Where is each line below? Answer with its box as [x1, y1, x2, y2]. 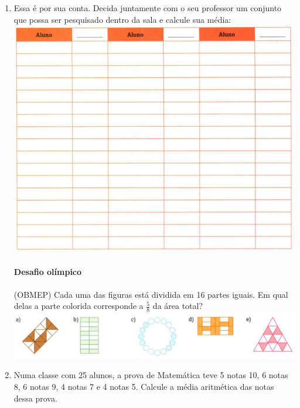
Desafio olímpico [13, 265, 82, 277]
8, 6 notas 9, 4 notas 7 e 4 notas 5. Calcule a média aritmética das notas [13, 380, 274, 393]
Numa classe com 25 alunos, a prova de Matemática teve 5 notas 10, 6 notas [13, 369, 288, 381]
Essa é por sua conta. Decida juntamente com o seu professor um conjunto [13, 2, 282, 13]
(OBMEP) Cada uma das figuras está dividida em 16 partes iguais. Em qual [13, 288, 288, 300]
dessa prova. [13, 392, 57, 404]
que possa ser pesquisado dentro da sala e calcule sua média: [13, 13, 231, 25]
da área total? [152, 300, 203, 312]
